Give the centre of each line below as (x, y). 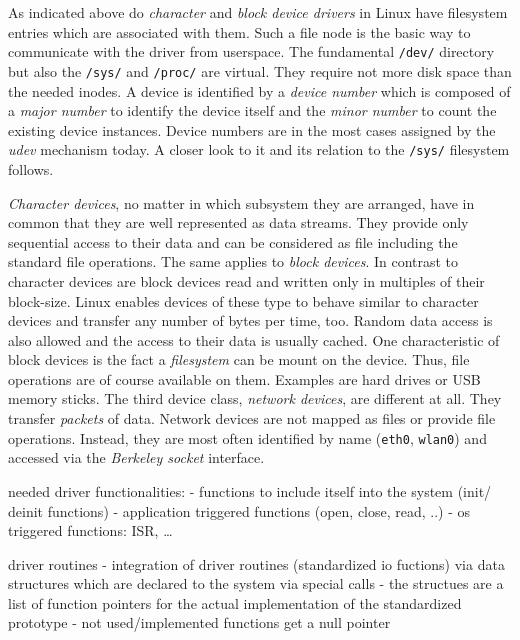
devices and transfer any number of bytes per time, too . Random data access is (250, 320)
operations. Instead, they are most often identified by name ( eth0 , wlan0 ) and (247, 437)
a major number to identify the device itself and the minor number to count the (252, 110)
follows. (31, 168)
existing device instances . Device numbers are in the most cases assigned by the (252, 129)
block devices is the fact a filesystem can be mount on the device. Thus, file (239, 359)
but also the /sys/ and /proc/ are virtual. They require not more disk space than (260, 70)
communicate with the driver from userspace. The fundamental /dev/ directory (251, 51)
